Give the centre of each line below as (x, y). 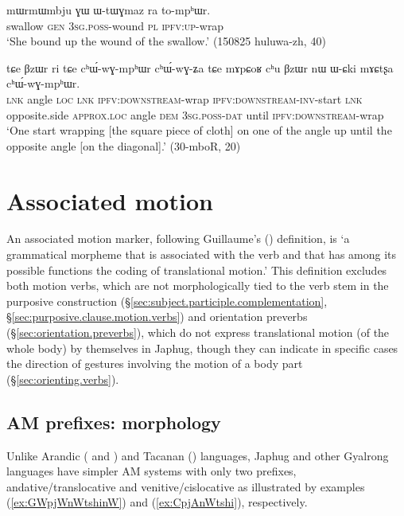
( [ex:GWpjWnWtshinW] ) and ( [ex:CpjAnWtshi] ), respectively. (157, 502)
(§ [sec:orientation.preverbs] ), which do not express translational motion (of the (198, 332)
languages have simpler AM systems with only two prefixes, (151, 471)
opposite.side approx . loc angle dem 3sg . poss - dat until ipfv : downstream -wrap (195, 114)
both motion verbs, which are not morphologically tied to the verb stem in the (198, 285)
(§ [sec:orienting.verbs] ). (63, 379)
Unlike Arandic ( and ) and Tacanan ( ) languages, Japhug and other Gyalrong (198, 455)
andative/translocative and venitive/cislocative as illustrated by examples (186, 486)
